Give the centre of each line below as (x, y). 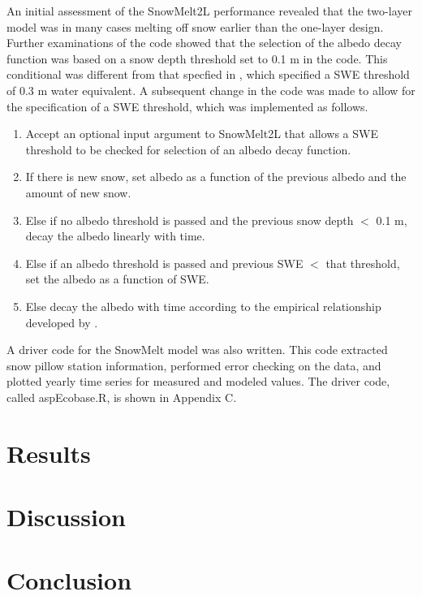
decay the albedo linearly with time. (115, 236)
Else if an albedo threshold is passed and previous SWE (164, 263)
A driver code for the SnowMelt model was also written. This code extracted (197, 350)
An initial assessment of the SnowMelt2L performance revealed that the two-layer (209, 11)
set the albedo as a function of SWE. (117, 279)
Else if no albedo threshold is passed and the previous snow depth (189, 220)
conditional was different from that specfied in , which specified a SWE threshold (208, 74)
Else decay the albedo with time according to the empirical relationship (203, 306)
